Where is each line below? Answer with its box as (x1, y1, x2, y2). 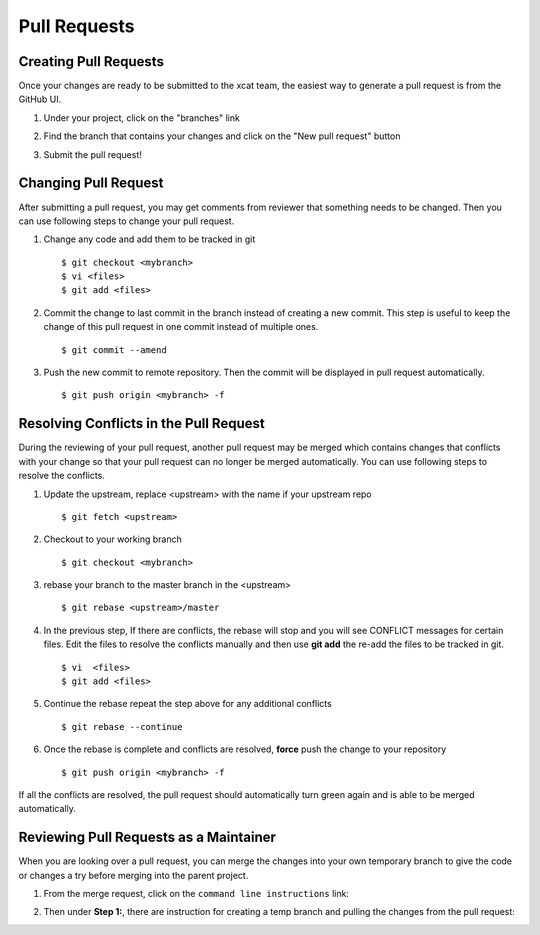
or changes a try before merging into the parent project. (18, 869, 249, 881)
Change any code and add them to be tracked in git (43, 233, 256, 245)
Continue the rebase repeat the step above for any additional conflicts (43, 698, 332, 710)
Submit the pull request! (43, 148, 142, 160)
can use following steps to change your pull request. (18, 215, 235, 227)
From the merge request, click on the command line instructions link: (43, 888, 350, 900)
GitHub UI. (18, 93, 62, 105)
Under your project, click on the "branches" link (43, 111, 240, 124)
